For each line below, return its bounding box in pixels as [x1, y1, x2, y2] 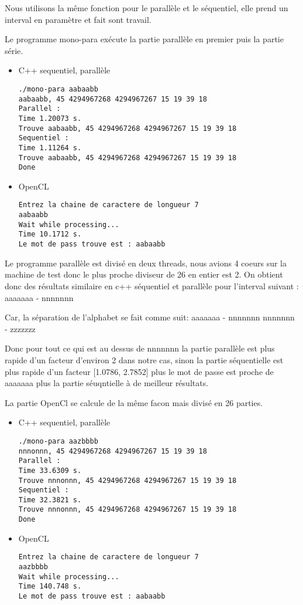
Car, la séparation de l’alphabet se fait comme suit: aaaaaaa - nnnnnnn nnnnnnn [5, 311, 295, 323]
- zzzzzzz [5, 322, 36, 334]
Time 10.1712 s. [18, 230, 82, 239]
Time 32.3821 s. [18, 495, 82, 504]
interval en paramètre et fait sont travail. [5, 13, 151, 25]
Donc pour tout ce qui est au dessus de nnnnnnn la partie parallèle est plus [5, 342, 275, 354]
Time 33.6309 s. [18, 466, 82, 475]
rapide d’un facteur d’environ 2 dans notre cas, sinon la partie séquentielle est [5, 353, 284, 366]
